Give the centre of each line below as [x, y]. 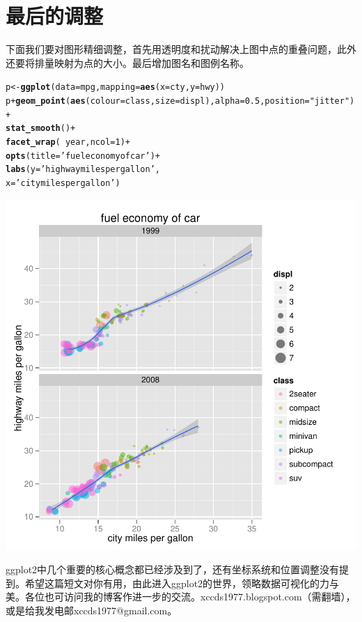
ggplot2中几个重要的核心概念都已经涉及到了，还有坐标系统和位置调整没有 [173, 569]
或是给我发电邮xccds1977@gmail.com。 [92, 610]
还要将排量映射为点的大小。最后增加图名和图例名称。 [127, 62]
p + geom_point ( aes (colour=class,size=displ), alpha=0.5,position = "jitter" [178, 101]
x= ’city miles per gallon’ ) [63, 183]
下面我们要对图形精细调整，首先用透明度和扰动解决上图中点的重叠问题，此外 [181, 49]
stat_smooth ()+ [41, 129]
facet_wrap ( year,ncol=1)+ [68, 142]
